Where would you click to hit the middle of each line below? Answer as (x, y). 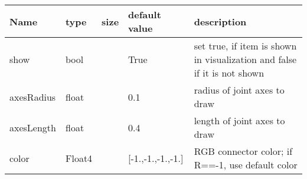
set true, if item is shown (245, 46)
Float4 (79, 158)
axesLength (33, 127)
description (220, 21)
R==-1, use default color (246, 165)
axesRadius (33, 97)
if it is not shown (229, 73)
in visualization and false (245, 59)
